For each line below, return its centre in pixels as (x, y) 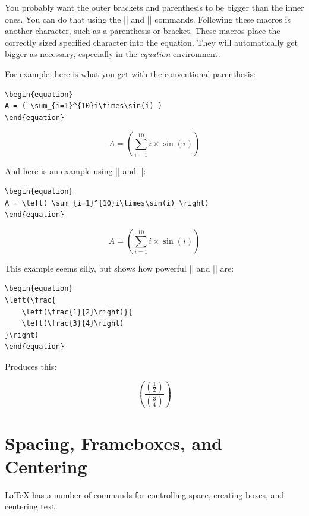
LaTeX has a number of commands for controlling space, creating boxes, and (145, 494)
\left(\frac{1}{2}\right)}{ (77, 312)
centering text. (31, 506)
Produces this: (31, 366)
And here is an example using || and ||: (75, 171)
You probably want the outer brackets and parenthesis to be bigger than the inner (154, 7)
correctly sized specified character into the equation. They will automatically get (152, 42)
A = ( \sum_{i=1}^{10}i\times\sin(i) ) (83, 106)
